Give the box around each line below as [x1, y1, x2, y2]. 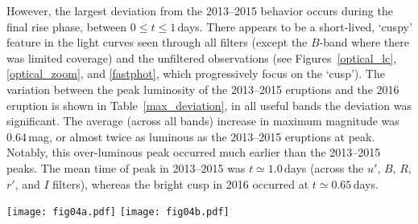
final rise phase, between [6, 18, 127, 35]
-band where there [319, 34, 409, 51]
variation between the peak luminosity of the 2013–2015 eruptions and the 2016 [6, 80, 399, 97]
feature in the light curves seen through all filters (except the [6, 34, 308, 51]
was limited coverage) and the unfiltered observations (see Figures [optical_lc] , [6, 49, 397, 66]
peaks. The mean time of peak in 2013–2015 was [6, 159, 246, 176]
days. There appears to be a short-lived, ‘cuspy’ [177, 18, 412, 35]
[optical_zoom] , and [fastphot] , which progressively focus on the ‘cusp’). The [6, 65, 385, 82]
